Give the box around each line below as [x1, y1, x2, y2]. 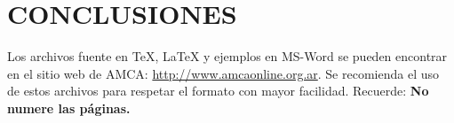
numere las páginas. [7, 98, 131, 117]
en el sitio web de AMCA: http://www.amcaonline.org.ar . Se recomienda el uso [7, 64, 439, 82]
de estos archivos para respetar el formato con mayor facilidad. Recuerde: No [7, 81, 429, 100]
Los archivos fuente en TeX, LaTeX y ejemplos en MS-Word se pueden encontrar [7, 47, 448, 65]
